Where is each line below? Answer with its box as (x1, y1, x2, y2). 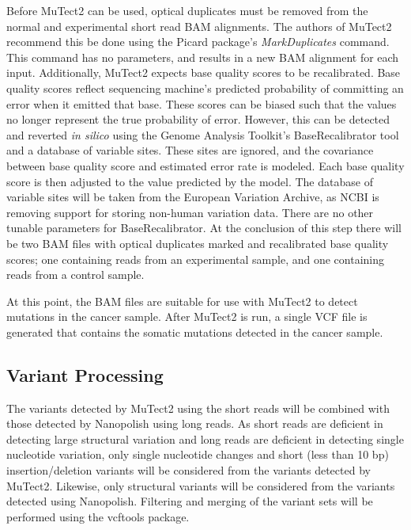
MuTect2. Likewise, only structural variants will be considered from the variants (6, 477, 395, 494)
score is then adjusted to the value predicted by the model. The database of (6, 173, 373, 189)
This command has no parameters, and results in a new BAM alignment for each (6, 48, 399, 65)
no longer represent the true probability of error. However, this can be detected (6, 111, 390, 128)
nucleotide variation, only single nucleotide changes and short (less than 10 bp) (6, 446, 389, 463)
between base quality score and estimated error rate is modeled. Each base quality (6, 157, 405, 173)
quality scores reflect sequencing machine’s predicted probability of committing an (6, 79, 404, 96)
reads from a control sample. (6, 266, 145, 283)
